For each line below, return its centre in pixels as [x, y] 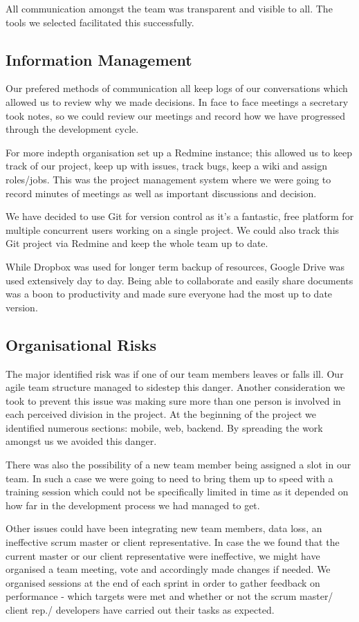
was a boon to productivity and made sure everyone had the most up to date [169, 294]
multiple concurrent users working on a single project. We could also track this [173, 229]
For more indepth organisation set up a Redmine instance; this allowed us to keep [179, 152]
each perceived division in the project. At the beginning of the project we [161, 414]
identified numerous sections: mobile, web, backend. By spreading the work [164, 427]
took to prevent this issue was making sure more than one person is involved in [173, 400]
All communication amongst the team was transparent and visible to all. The [169, 8]
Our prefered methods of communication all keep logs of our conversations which [177, 88]
